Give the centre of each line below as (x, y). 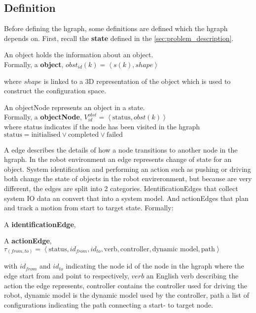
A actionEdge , (28, 241)
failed (115, 135)
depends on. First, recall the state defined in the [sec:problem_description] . (119, 38)
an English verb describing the (192, 275)
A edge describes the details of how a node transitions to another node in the (121, 149)
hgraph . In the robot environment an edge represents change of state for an (118, 159)
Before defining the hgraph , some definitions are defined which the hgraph (116, 28)
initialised (46, 135)
